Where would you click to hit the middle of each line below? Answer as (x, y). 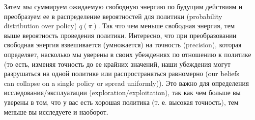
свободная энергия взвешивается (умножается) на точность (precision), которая (123, 45)
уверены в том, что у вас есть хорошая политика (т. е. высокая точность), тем (121, 102)
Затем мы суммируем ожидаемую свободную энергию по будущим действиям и (123, 6)
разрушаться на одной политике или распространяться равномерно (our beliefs (122, 73)
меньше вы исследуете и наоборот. (56, 111)
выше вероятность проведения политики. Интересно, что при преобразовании (120, 35)
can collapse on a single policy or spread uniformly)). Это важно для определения (127, 83)
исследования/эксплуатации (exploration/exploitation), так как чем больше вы (122, 92)
